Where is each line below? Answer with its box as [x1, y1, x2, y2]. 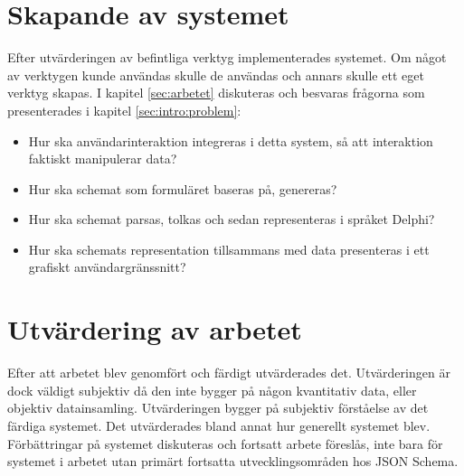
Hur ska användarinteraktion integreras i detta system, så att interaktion [28, 131, 433, 150]
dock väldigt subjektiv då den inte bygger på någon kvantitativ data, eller [7, 380, 417, 399]
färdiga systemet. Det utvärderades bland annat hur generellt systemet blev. [7, 415, 431, 434]
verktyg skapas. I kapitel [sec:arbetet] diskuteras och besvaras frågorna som [7, 83, 425, 102]
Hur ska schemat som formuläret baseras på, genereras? [28, 179, 337, 198]
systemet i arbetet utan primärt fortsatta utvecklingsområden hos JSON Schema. [7, 452, 459, 471]
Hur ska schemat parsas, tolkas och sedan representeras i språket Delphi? [28, 210, 435, 229]
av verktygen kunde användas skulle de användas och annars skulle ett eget [7, 65, 424, 84]
